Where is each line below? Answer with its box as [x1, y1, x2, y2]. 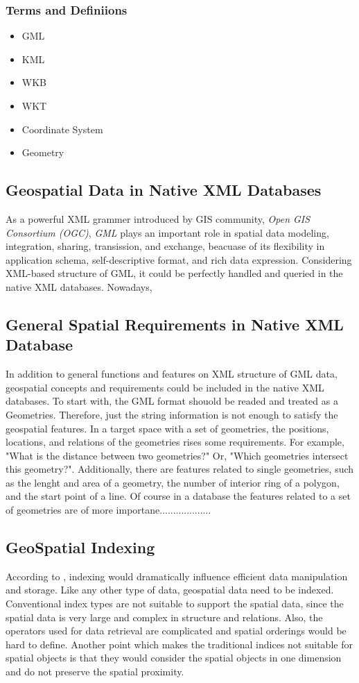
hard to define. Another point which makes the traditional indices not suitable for [6, 636, 353, 651]
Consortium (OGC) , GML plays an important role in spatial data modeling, [6, 225, 329, 239]
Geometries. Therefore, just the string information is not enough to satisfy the [6, 407, 338, 421]
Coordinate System [21, 121, 103, 136]
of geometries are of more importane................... [6, 503, 211, 517]
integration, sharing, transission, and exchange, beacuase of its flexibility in [6, 239, 325, 253]
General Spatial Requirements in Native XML [6, 313, 344, 335]
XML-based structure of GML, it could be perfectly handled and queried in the [6, 266, 343, 280]
